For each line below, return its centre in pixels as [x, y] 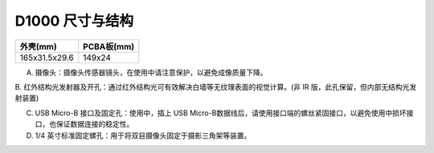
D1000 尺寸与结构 [74, 21]
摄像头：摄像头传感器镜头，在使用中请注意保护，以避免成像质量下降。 [151, 72]
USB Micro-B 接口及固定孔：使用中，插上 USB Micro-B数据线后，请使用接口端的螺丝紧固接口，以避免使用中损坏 [221, 113]
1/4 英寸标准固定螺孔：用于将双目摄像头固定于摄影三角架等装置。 [143, 135]
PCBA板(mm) [109, 46]
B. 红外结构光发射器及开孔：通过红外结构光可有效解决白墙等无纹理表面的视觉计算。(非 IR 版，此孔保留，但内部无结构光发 [216, 87]
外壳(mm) [39, 46]
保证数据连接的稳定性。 [95, 124]
